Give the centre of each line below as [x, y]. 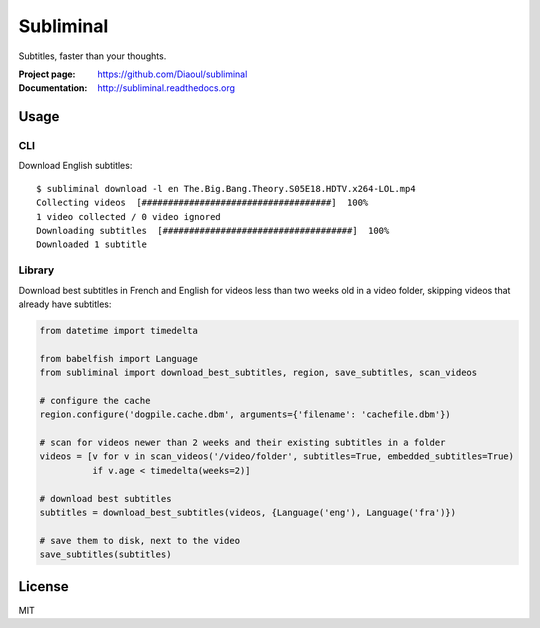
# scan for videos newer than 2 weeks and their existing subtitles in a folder [242, 443]
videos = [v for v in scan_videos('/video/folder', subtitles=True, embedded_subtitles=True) [277, 456]
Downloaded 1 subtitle [92, 244]
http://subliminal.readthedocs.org [166, 88]
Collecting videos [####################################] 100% [202, 203]
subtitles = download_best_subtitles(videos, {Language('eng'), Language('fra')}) [248, 513]
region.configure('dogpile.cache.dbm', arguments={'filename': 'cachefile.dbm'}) [245, 414]
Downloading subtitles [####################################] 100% [213, 231]
